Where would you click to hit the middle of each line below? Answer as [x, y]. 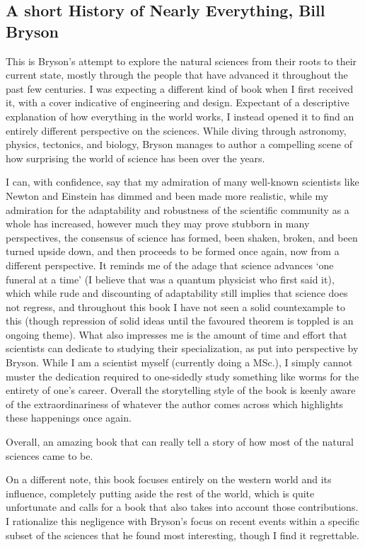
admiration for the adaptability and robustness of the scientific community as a [178, 209]
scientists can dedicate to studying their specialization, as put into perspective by [182, 348]
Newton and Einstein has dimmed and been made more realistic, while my [167, 195]
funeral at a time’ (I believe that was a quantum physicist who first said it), [170, 279]
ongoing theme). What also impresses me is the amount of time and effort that [176, 334]
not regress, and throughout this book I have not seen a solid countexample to [176, 306]
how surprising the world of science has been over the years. [135, 158]
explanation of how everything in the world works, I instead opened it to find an [180, 116]
